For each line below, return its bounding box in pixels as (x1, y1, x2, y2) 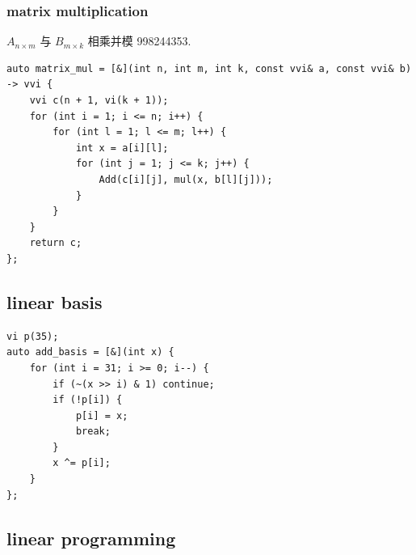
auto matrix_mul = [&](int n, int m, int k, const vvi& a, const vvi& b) (6, 62, 412, 74)
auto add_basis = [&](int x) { (6, 346, 174, 358)
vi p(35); (6, 330, 59, 342)
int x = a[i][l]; (75, 142, 169, 154)
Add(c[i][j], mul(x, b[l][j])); (99, 173, 273, 185)
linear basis (6, 289, 103, 314)
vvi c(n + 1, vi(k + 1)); (29, 95, 169, 106)
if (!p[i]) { (53, 394, 123, 406)
